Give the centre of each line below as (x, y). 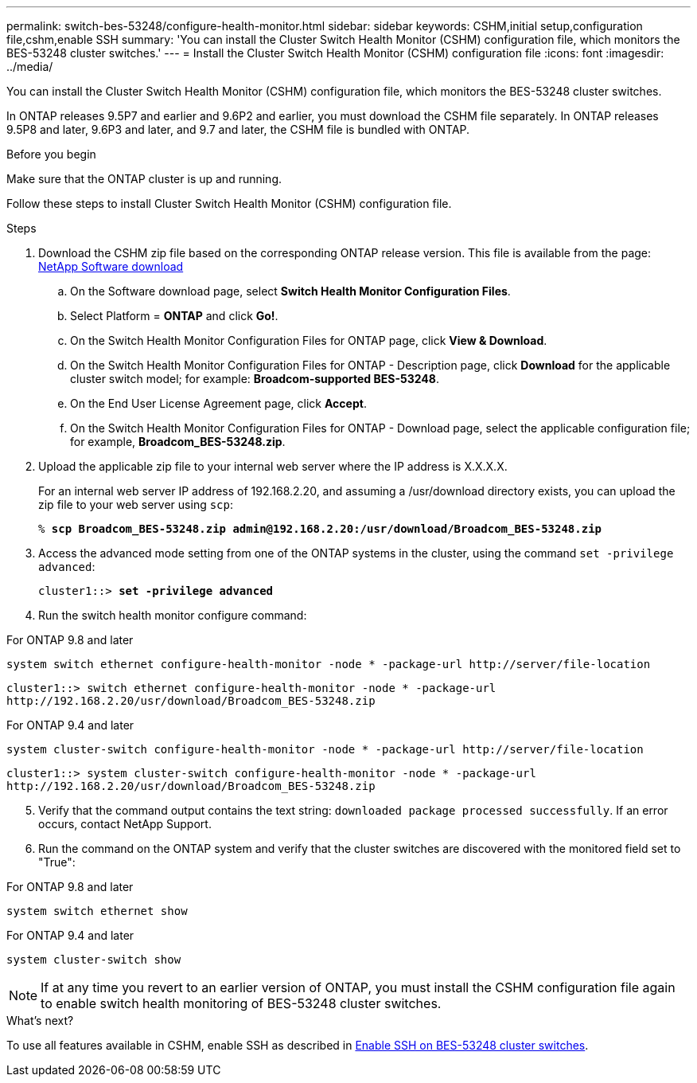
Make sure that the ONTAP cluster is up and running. (144, 179)
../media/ (30, 66)
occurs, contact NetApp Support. (125, 824)
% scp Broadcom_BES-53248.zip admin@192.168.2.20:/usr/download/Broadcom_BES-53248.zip (320, 529)
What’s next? (40, 1020)
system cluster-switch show (94, 960)
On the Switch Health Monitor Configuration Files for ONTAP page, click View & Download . (309, 340)
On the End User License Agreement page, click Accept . (218, 403)
